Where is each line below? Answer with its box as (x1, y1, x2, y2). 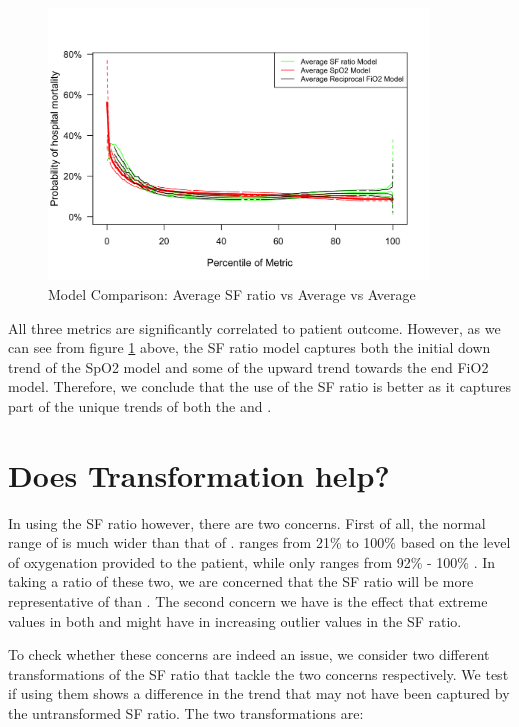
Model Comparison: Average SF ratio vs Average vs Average (48, 284, 416, 304)
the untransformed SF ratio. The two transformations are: (8, 703, 364, 724)
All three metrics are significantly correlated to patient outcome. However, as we (8, 317, 501, 338)
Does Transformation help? (8, 454, 390, 495)
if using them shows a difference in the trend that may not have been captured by (8, 683, 510, 704)
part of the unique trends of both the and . (8, 395, 272, 416)
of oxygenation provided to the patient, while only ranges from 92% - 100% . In (8, 551, 496, 572)
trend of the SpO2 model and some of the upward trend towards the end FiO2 (8, 356, 489, 377)
